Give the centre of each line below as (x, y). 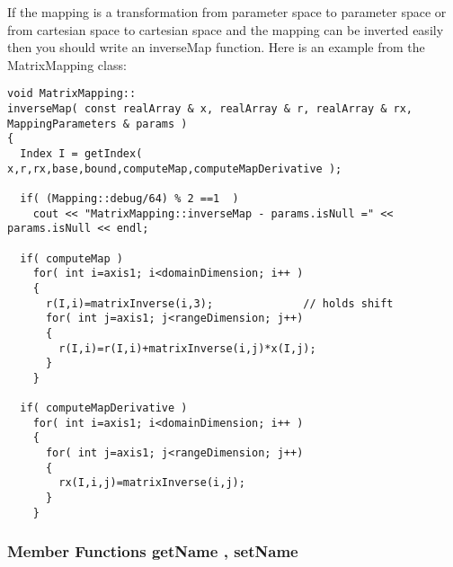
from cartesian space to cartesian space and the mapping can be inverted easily (226, 29)
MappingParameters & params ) (98, 124)
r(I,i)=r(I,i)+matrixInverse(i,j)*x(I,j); (187, 348)
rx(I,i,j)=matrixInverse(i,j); (152, 483)
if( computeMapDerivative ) (104, 408)
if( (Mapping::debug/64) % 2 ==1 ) (129, 198)
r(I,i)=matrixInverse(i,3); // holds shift (219, 303)
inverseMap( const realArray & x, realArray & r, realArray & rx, (210, 109)
